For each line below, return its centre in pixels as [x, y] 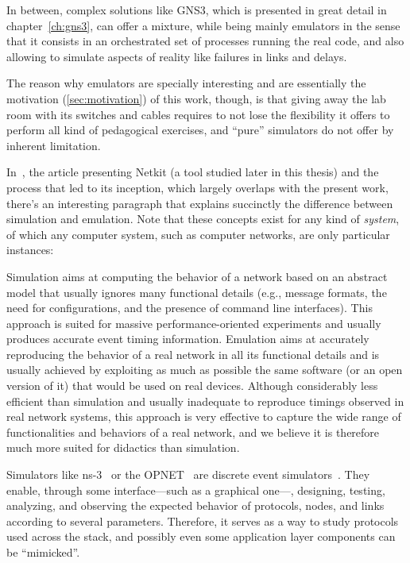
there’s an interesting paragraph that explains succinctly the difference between [200, 203]
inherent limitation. [54, 145]
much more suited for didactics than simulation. [123, 447]
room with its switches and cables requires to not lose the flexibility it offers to [198, 114]
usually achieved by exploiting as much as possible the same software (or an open [205, 370]
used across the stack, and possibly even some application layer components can [201, 536]
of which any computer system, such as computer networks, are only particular [198, 234]
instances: [30, 250]
